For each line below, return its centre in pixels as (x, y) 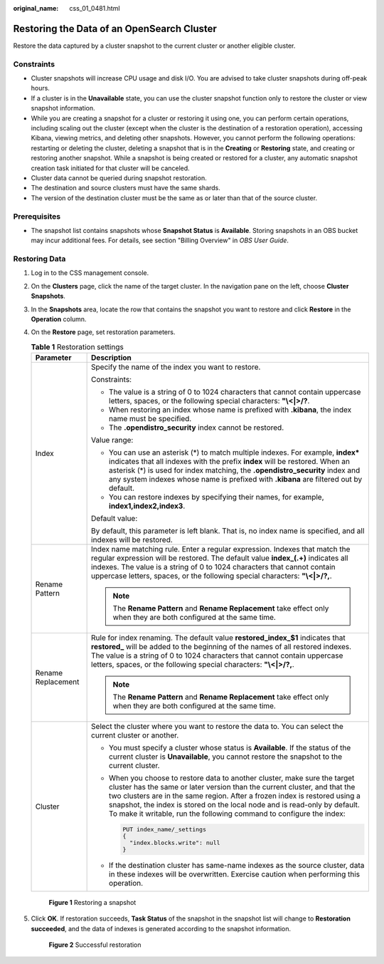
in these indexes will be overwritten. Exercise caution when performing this (235, 874)
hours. (40, 88)
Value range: (112, 440)
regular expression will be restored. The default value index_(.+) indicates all (220, 558)
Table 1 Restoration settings (77, 347)
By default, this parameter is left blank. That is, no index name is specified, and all (228, 531)
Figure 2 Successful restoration (95, 945)
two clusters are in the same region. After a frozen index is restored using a (235, 796)
